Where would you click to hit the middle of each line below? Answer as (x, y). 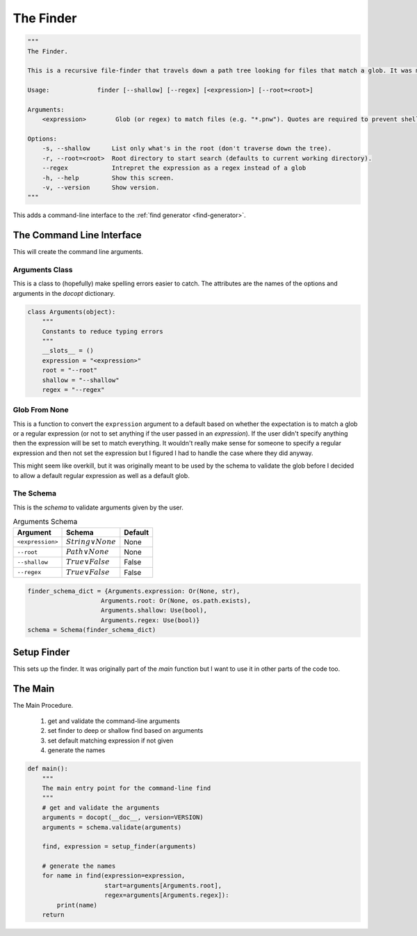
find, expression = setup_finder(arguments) (119, 847)
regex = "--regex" (73, 389)
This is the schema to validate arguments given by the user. (98, 507)
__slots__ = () (68, 351)
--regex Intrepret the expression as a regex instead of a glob (174, 168)
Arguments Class (43, 270)
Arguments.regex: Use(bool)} (150, 620)
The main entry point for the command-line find (126, 788)
